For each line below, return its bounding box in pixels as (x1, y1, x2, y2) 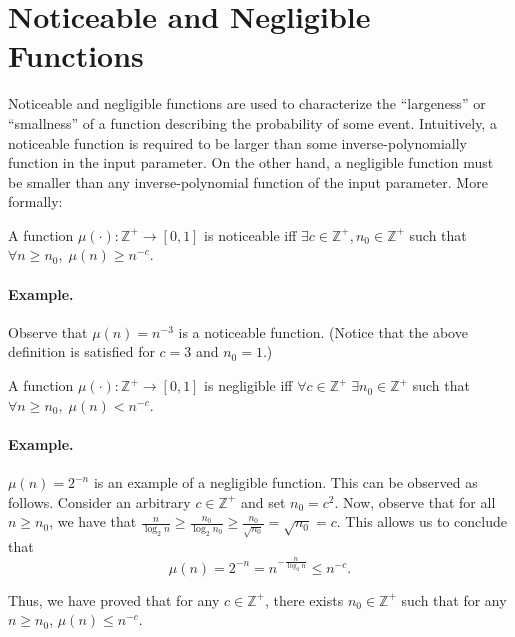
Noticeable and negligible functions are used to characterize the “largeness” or (8, 93, 486, 114)
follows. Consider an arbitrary (8, 491, 191, 512)
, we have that (49, 511, 137, 532)
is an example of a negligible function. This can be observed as (93, 472, 478, 493)
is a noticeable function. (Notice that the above (178, 321, 468, 342)
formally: (8, 191, 63, 212)
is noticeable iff (204, 224, 297, 245)
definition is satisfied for (8, 341, 155, 362)
